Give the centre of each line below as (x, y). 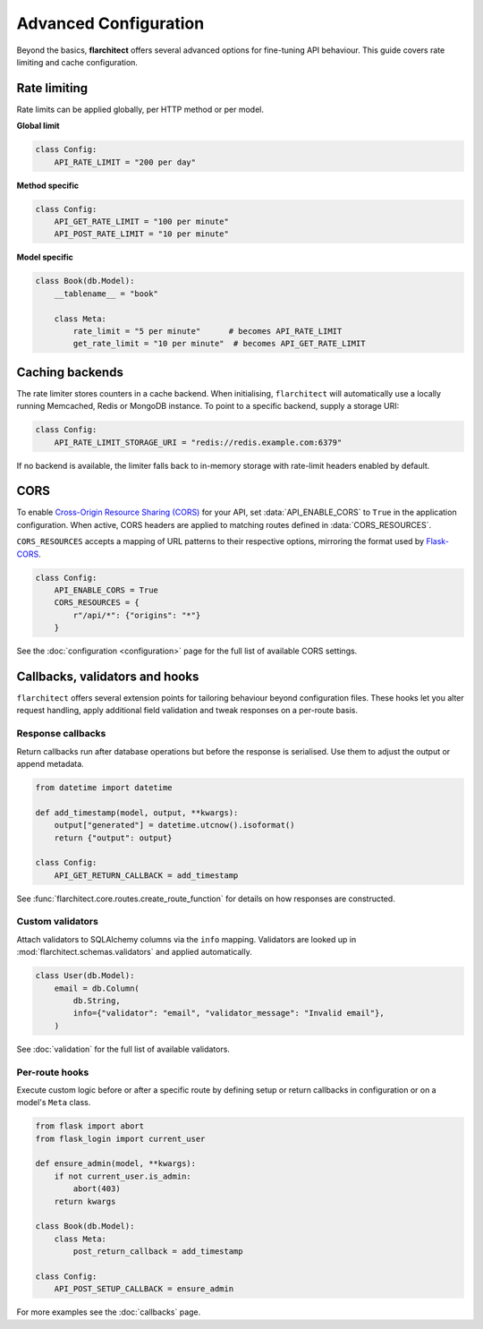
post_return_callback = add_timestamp (158, 1252)
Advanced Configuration (110, 23)
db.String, (97, 1001)
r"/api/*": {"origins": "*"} (137, 615)
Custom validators (57, 922)
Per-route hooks (53, 1072)
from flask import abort (90, 1126)
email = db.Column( (97, 988)
